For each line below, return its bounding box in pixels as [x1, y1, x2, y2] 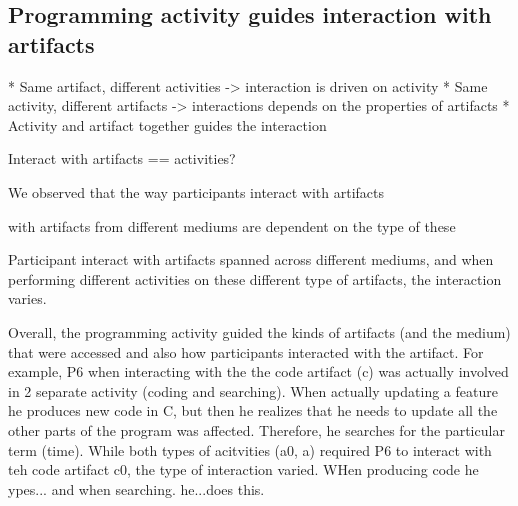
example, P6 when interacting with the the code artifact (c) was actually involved [8, 361, 509, 382]
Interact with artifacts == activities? [8, 148, 236, 169]
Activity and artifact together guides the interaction [8, 114, 327, 135]
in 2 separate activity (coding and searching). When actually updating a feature [8, 380, 498, 401]
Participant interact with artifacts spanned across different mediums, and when [8, 249, 494, 270]
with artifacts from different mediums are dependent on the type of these [8, 215, 456, 236]
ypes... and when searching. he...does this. [8, 478, 265, 499]
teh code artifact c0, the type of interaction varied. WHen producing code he [8, 459, 479, 480]
